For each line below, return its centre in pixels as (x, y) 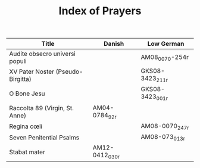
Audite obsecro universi (42, 54)
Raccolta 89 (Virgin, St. (42, 108)
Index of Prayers (100, 11)
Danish (114, 44)
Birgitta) (20, 79)
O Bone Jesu (27, 94)
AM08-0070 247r (165, 126)
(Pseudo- (69, 71)
